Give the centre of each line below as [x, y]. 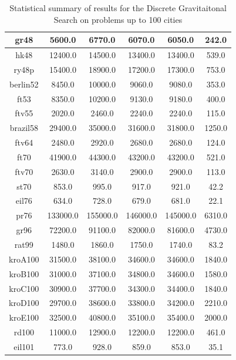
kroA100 [24, 259]
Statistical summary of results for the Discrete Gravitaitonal [118, 8]
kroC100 [24, 288]
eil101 [24, 346]
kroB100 [24, 273]
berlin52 [24, 84]
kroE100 [24, 317]
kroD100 [24, 303]
